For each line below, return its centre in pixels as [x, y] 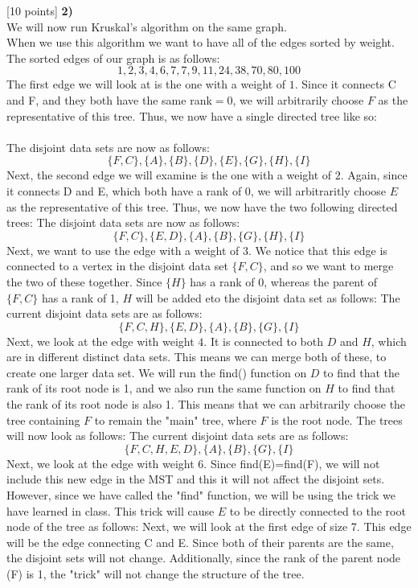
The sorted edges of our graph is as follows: [113, 58]
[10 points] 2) [40, 10]
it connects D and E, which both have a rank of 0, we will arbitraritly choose [197, 190]
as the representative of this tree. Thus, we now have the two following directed [202, 206]
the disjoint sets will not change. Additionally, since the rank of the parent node [204, 558]
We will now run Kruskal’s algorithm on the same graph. [147, 26]
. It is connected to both [263, 341]
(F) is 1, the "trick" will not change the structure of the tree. [156, 574]
